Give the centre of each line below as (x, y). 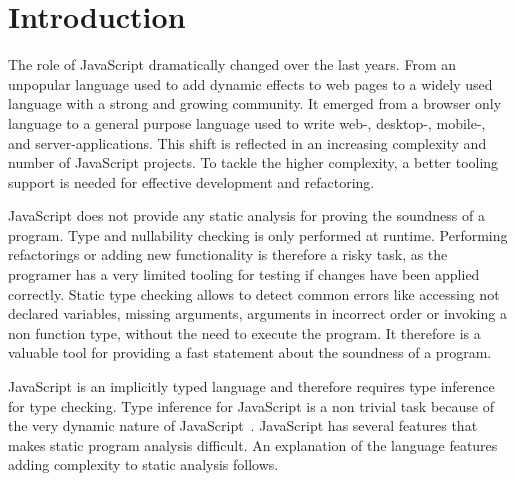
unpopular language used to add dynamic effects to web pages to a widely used (250, 83)
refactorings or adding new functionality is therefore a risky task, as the (228, 254)
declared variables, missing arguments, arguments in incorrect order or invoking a (257, 313)
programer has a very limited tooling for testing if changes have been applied (244, 274)
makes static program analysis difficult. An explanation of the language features (253, 444)
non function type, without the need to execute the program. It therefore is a (244, 332)
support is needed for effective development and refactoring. (191, 181)
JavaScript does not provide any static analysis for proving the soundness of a (246, 215)
